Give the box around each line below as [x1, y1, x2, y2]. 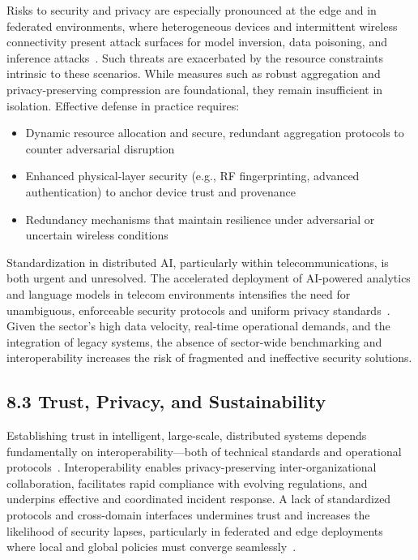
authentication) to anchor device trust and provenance [25, 183, 296, 200]
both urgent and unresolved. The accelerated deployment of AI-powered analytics [6, 269, 411, 286]
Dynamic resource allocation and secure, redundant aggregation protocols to [25, 124, 404, 141]
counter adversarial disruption [25, 140, 175, 157]
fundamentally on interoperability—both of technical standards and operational [6, 442, 402, 459]
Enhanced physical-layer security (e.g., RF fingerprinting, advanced [25, 167, 360, 184]
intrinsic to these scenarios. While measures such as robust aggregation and [6, 65, 381, 82]
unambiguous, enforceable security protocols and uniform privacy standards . [6, 301, 390, 318]
